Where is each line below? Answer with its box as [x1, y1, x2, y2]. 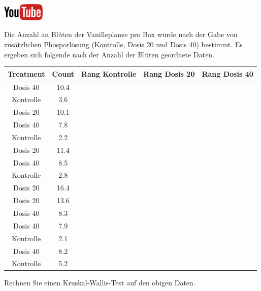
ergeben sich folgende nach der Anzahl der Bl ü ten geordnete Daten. [4, 49, 215, 59]
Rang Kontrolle [81, 68, 137, 79]
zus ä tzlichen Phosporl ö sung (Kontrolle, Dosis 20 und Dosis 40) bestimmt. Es [4, 39, 243, 49]
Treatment [8, 68, 45, 79]
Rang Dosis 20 [143, 68, 195, 79]
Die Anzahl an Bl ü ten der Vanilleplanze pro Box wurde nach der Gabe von [4, 29, 238, 40]
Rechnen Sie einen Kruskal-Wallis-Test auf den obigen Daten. [4, 277, 195, 288]
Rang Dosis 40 [202, 68, 253, 79]
